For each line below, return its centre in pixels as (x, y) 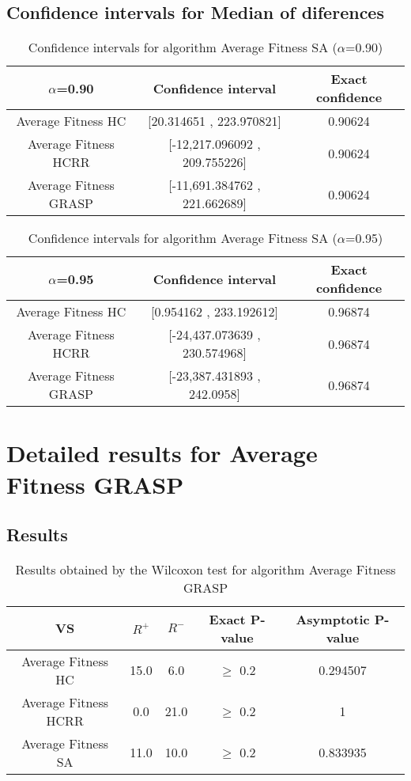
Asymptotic (333, 619)
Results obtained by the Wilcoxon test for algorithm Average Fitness (205, 569)
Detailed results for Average (162, 453)
